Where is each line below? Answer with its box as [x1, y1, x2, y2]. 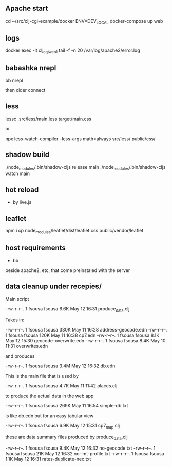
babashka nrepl [5, 64, 56, 72]
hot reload [5, 185, 39, 194]
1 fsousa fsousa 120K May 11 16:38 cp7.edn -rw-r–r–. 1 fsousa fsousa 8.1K [5, 332, 160, 338]
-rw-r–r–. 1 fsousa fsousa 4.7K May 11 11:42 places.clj [5, 383, 118, 389]
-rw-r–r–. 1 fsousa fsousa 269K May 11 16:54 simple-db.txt [5, 403, 128, 409]
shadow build [5, 150, 50, 159]
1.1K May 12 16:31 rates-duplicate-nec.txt [5, 456, 91, 462]
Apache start [5, 4, 48, 13]
